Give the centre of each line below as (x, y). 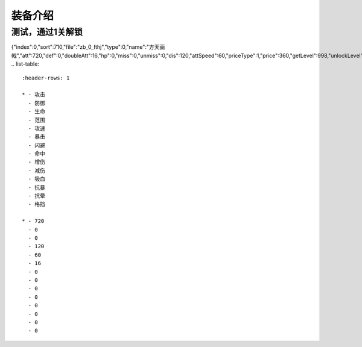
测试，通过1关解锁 (47, 32)
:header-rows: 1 (46, 78)
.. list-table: (25, 64)
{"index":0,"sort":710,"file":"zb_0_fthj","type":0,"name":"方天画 (88, 47)
